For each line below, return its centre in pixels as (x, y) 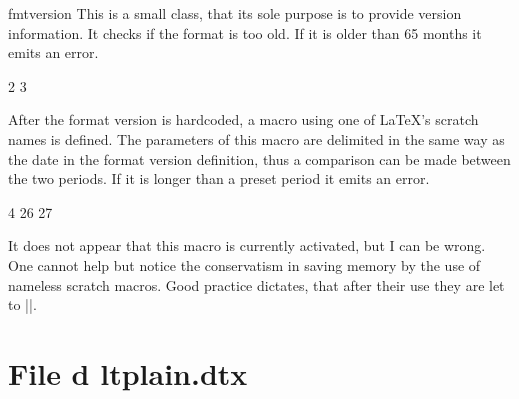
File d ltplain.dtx (128, 372)
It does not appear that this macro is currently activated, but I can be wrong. (247, 245)
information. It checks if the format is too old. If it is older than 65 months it (245, 32)
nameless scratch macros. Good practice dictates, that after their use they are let (256, 284)
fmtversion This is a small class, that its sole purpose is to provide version (235, 13)
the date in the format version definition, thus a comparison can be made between (259, 158)
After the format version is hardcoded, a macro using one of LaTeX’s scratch (243, 119)
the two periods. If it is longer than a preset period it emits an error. (219, 178)
